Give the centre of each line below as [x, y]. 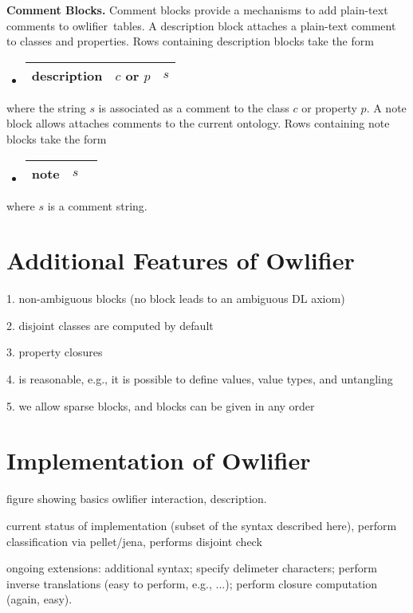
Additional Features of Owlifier [181, 260]
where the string [46, 107]
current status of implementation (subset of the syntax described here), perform [202, 525]
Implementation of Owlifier [159, 460]
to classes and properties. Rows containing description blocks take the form [190, 41]
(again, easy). [39, 599]
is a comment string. [97, 205]
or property [329, 107]
